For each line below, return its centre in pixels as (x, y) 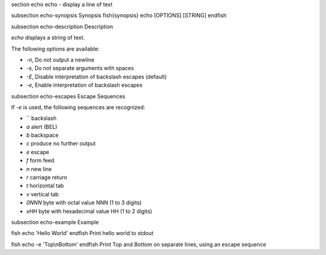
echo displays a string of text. (48, 38)
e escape (38, 152)
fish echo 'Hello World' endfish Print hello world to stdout (82, 233)
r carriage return (47, 177)
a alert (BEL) (42, 127)
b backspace (42, 135)
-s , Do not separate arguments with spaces (80, 68)
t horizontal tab (45, 186)
